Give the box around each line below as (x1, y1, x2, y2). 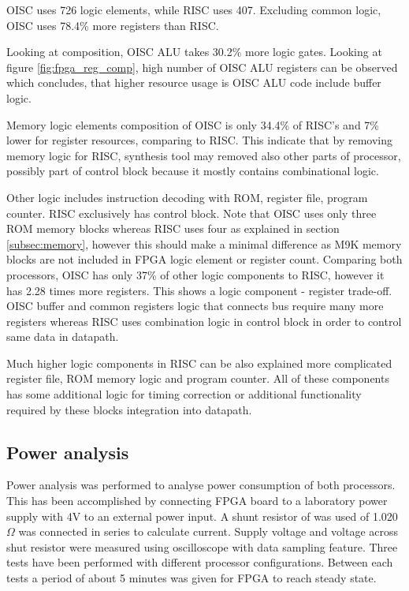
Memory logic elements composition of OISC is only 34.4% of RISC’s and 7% (6, 116, 380, 133)
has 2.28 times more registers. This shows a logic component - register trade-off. (6, 282, 392, 298)
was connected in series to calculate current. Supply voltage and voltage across (18, 523, 399, 540)
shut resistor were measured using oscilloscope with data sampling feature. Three (6, 538, 398, 555)
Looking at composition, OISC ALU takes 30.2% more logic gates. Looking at (6, 43, 382, 60)
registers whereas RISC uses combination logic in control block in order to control (6, 312, 402, 329)
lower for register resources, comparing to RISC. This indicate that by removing (6, 132, 393, 148)
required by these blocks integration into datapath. (6, 401, 252, 417)
